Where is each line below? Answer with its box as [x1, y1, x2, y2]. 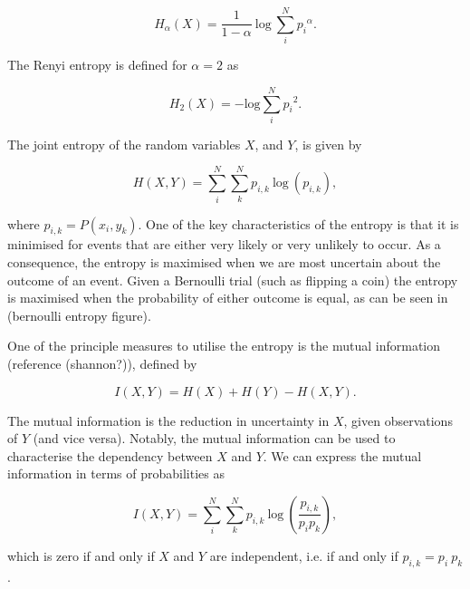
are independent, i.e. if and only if [209, 546, 398, 565]
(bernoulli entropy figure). [7, 305, 151, 324]
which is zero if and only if [7, 546, 155, 565]
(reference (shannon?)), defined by [7, 353, 197, 372]
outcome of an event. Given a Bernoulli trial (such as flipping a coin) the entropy [7, 270, 458, 289]
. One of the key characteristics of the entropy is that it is [138, 214, 459, 233]
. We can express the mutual [263, 446, 422, 465]
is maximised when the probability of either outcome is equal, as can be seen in [7, 288, 448, 307]
